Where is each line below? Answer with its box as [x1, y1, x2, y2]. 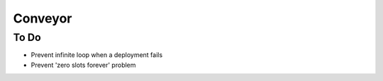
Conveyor [13, 11, 72, 26]
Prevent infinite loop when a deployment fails [30, 51, 163, 59]
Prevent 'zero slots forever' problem [30, 61, 136, 69]
